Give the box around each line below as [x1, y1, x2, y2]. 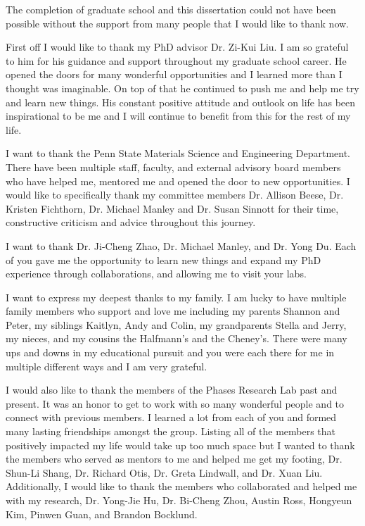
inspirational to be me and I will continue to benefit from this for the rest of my [6, 108, 351, 123]
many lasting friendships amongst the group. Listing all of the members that [6, 424, 336, 439]
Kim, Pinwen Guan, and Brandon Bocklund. [6, 506, 198, 521]
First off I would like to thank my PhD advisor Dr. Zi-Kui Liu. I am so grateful [6, 39, 349, 54]
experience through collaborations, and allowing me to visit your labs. [6, 266, 307, 281]
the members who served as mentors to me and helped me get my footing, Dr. [6, 451, 342, 466]
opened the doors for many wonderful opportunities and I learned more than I [6, 67, 342, 82]
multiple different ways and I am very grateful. [6, 358, 207, 373]
